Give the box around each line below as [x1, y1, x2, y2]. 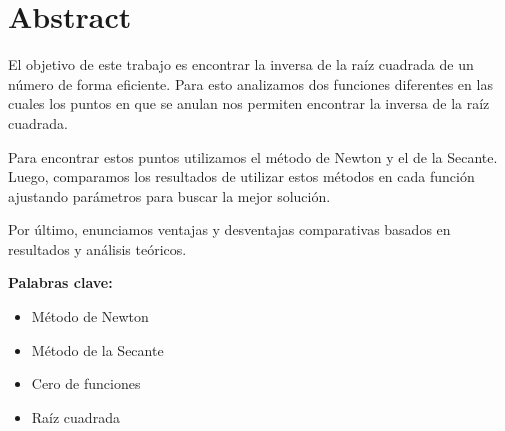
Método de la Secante [31, 339, 164, 360]
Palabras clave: [8, 272, 113, 293]
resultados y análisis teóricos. [8, 238, 187, 259]
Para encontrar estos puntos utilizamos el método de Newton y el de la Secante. [8, 146, 498, 167]
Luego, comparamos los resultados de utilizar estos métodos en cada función [8, 166, 475, 187]
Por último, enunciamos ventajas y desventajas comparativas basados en [8, 219, 451, 240]
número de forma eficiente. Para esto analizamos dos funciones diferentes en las [8, 73, 493, 94]
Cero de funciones [31, 373, 141, 394]
